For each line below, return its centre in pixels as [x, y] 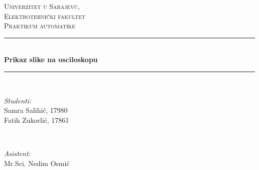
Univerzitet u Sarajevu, [42, 6]
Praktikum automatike [40, 26]
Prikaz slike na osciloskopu [51, 59]
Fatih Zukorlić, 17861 [37, 120]
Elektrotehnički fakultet [45, 16]
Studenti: [18, 100]
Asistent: [17, 153]
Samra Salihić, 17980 [36, 110]
